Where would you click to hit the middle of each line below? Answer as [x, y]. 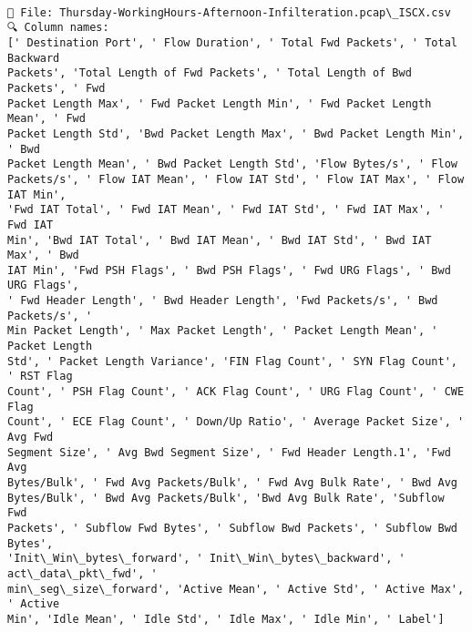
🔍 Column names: [58, 28]
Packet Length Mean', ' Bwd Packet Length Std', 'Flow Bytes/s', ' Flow [232, 164]
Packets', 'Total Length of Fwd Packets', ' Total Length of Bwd [210, 73]
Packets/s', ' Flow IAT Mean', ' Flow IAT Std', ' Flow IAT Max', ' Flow [236, 179]
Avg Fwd [31, 438]
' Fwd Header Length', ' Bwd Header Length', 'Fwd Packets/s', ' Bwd [223, 301]
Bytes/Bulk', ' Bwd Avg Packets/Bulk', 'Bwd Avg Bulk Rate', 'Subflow [226, 498]
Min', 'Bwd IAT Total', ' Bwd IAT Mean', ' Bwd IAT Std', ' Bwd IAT [220, 240]
